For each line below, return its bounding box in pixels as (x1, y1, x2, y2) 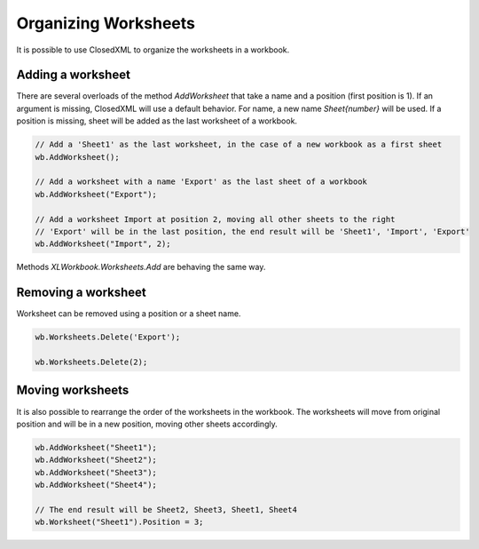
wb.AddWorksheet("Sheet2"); (35, 455, 157, 465)
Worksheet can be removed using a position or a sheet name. (16, 308, 241, 319)
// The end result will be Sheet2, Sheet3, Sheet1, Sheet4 (35, 505, 297, 514)
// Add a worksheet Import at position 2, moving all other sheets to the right (35, 214, 396, 224)
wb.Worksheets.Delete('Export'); (35, 332, 181, 342)
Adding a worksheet (16, 68, 130, 83)
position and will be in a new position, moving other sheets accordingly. (16, 418, 279, 429)
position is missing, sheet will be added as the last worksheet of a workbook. (16, 115, 297, 126)
